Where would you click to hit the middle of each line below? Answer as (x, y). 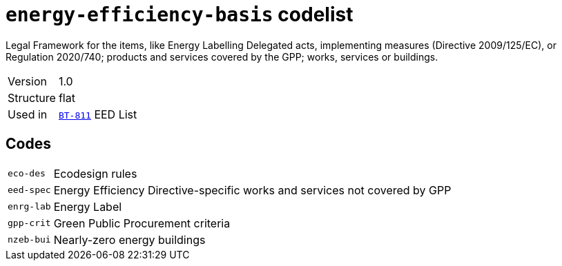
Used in (28, 114)
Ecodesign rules (95, 173)
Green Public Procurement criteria (142, 223)
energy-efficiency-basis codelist (180, 14)
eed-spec (29, 190)
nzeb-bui (29, 240)
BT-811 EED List (98, 114)
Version (27, 81)
